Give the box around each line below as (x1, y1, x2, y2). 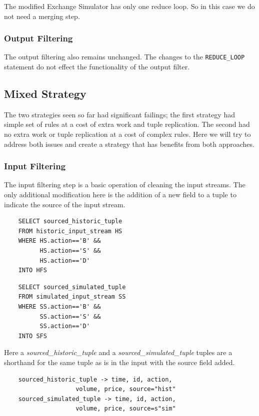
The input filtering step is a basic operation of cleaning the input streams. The (4, 179, 245, 190)
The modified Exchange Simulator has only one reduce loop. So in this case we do (4, 1, 255, 11)
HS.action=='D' (39, 257, 90, 264)
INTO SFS (18, 332, 47, 340)
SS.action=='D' (39, 323, 90, 330)
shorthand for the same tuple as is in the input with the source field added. (4, 357, 235, 367)
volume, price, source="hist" (75, 386, 176, 393)
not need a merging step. (4, 10, 80, 21)
